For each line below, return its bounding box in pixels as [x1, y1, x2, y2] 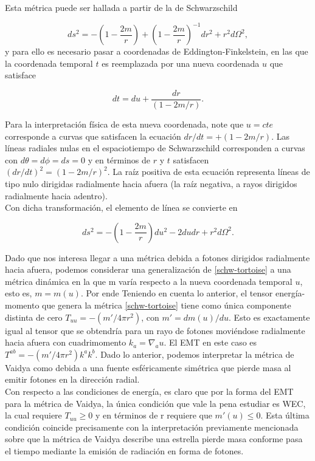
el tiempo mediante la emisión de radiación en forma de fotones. [5, 445, 244, 457]
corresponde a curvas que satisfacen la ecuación [5, 129, 181, 142]
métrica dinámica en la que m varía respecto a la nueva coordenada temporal [5, 275, 292, 287]
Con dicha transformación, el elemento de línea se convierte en [5, 201, 238, 214]
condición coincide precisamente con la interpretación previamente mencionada [5, 420, 299, 433]
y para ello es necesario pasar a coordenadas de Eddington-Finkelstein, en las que [5, 45, 308, 58]
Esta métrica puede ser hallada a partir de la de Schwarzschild [5, 1, 238, 13]
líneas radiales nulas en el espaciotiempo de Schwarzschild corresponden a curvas [5, 142, 305, 154]
